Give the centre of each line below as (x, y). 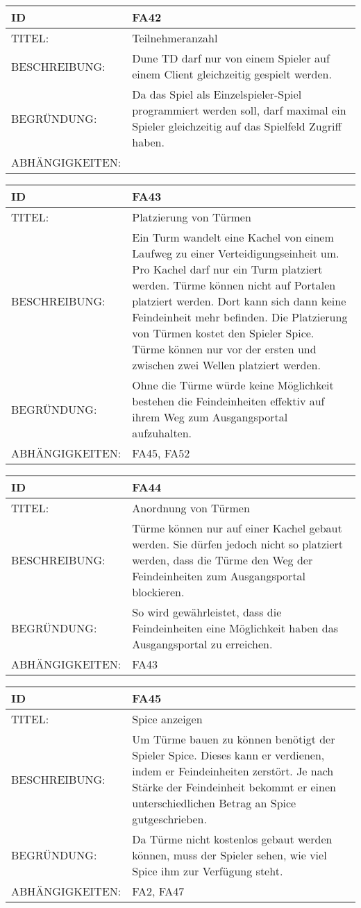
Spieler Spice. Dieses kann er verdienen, (228, 755)
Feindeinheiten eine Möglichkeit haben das (235, 628)
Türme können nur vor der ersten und (224, 349)
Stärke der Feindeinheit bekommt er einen (234, 787)
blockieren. (158, 592)
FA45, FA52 (161, 453)
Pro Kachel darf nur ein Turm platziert (227, 269)
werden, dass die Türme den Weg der (223, 560)
